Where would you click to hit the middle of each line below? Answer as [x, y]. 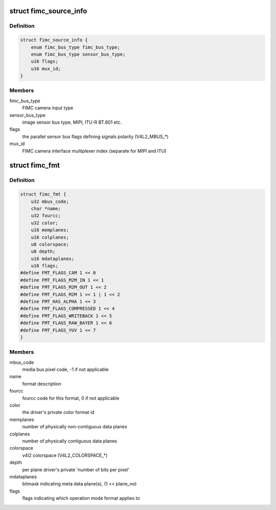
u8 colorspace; [50, 244]
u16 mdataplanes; [53, 259]
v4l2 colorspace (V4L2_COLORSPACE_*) [65, 455]
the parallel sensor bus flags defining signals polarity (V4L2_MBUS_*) [95, 136]
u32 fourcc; [46, 216]
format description [42, 384]
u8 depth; [43, 251]
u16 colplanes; [50, 237]
